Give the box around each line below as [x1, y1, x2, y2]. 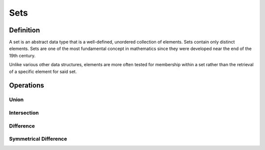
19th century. [9, 52, 36, 58]
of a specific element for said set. [9, 69, 77, 75]
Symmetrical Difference [9, 135, 67, 142]
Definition [9, 26, 40, 34]
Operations [9, 81, 44, 90]
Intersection [9, 109, 39, 116]
